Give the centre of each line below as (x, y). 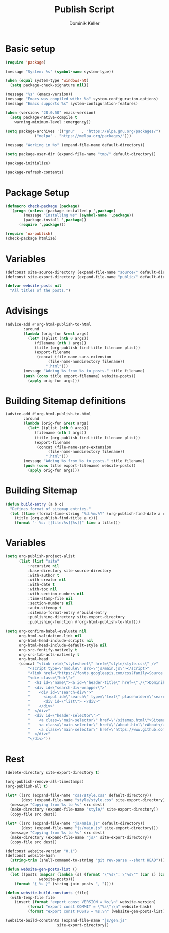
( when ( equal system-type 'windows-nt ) (47, 81)
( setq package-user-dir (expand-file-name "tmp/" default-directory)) (81, 154)
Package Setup (37, 192)
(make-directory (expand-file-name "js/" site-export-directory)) (81, 837)
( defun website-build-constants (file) (47, 893)
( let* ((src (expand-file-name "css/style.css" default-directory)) (78, 795)
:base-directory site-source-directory (69, 571)
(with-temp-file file (32, 897)
